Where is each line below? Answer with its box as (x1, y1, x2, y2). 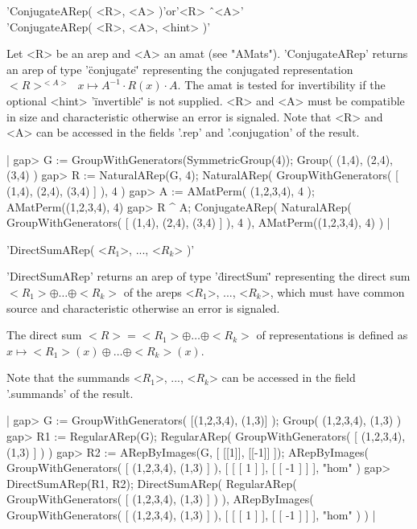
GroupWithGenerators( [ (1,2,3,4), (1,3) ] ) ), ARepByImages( (6, 490, 314, 507)
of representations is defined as (256, 326, 408, 343)
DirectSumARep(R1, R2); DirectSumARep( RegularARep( (6, 474, 297, 491)
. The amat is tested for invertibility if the (177, 76, 386, 93)
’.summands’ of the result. (6, 384, 134, 401)
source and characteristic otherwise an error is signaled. (6, 299, 280, 316)
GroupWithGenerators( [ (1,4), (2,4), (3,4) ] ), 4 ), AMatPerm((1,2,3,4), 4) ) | (6, 214, 390, 231)
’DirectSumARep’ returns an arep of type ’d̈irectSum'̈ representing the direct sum (6, 268, 411, 285)
